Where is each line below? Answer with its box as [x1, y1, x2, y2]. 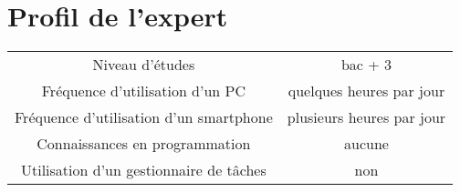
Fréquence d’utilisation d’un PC [41, 80, 246, 102]
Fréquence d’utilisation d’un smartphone [15, 106, 273, 128]
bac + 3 [340, 54, 392, 76]
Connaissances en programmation [37, 133, 251, 155]
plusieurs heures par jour [287, 106, 446, 128]
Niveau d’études [92, 54, 195, 76]
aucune [344, 133, 389, 155]
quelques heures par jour [287, 80, 445, 102]
